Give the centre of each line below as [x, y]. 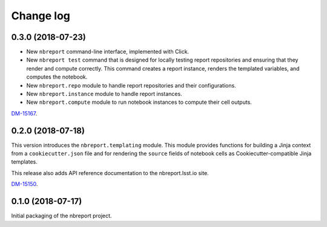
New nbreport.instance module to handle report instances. [104, 94]
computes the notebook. [57, 77]
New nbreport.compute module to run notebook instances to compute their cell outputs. [139, 102]
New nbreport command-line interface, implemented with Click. [108, 52]
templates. [24, 162]
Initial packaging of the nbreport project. [61, 216]
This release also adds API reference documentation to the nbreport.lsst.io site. [110, 173]
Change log [41, 16]
